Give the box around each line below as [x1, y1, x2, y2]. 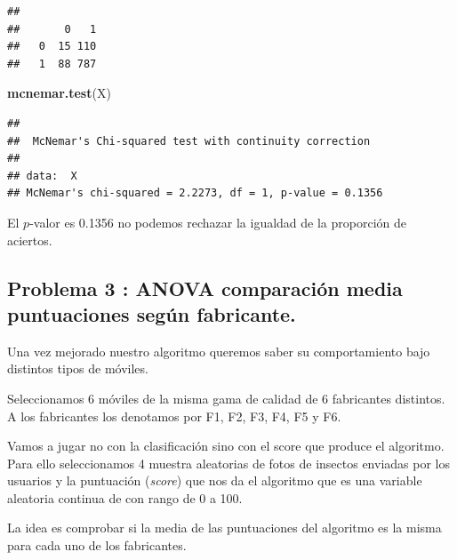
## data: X [7, 169, 77, 182]
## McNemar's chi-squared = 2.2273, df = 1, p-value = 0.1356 [7, 187, 383, 200]
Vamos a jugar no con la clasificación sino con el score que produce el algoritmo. [7, 436, 445, 455]
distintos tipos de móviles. [7, 359, 148, 378]
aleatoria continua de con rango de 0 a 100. [7, 488, 243, 507]
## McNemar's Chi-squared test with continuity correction [7, 134, 371, 148]
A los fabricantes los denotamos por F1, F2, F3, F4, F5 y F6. [7, 406, 341, 425]
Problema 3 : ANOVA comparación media [7, 274, 403, 301]
